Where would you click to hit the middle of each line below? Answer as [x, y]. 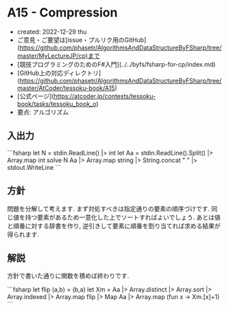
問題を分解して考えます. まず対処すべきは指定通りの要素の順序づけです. [109, 208]
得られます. [23, 234]
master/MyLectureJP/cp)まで [59, 56]
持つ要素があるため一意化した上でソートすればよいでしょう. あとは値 [123, 217]
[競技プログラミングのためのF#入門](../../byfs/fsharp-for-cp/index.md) [116, 64]
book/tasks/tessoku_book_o [57, 104]
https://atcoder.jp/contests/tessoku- [105, 96]
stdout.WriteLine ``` [34, 167]
